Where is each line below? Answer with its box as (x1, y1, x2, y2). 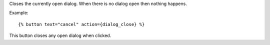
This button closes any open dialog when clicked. (9, 32, 111, 38)
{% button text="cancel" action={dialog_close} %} (18, 21, 145, 27)
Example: (9, 10, 28, 16)
